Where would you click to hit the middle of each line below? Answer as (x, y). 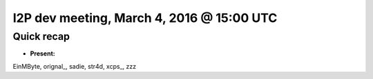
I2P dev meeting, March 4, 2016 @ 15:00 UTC (145, 18)
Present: (42, 54)
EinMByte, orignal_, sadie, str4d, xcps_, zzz (75, 66)
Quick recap (41, 36)
